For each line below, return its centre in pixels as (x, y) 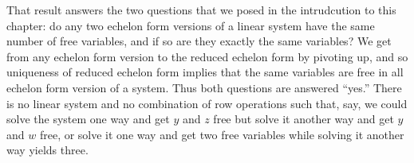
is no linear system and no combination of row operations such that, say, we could (207, 103)
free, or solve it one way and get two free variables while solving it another (222, 134)
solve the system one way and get (88, 119)
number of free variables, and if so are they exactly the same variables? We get (199, 41)
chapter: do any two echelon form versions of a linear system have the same (191, 25)
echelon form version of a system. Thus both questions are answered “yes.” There (204, 87)
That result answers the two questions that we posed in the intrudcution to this (201, 10)
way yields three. (47, 150)
